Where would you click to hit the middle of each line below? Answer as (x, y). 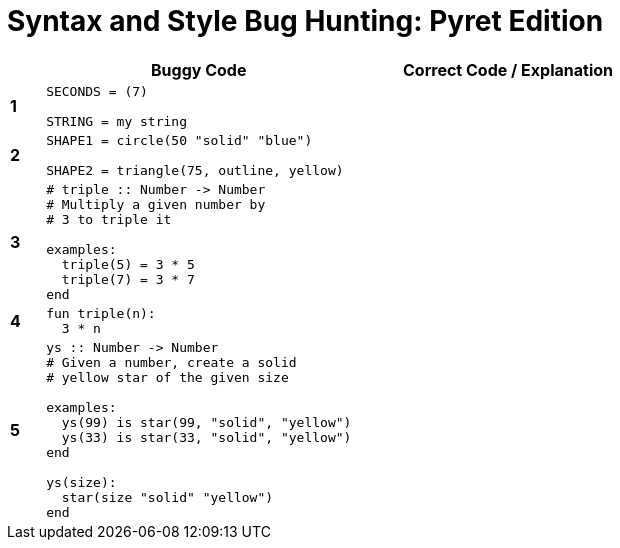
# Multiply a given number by (156, 204)
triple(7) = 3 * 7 (128, 279)
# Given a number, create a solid (171, 362)
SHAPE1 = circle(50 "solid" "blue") (179, 140)
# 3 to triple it (109, 219)
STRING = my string (117, 121)
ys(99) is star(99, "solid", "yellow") (206, 422)
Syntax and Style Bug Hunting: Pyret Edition (305, 21)
